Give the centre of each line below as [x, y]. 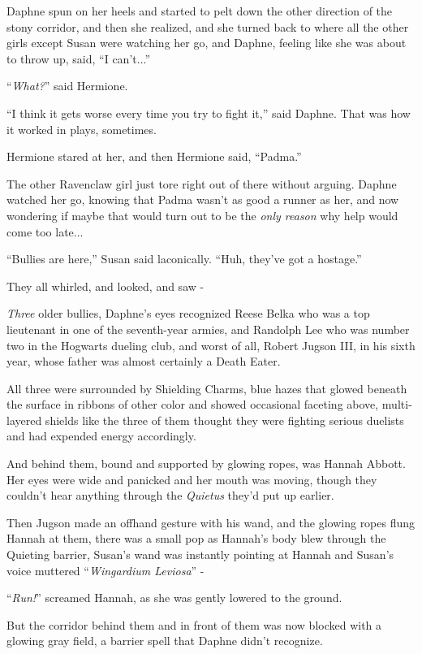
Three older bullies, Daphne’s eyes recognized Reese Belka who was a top [188, 313]
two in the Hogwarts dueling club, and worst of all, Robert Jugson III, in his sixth [211, 345]
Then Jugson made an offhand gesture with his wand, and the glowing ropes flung [211, 522]
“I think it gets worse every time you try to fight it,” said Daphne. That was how [209, 113]
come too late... [45, 231]
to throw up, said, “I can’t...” [79, 58]
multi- [397, 404]
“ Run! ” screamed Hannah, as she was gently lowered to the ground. [174, 598]
